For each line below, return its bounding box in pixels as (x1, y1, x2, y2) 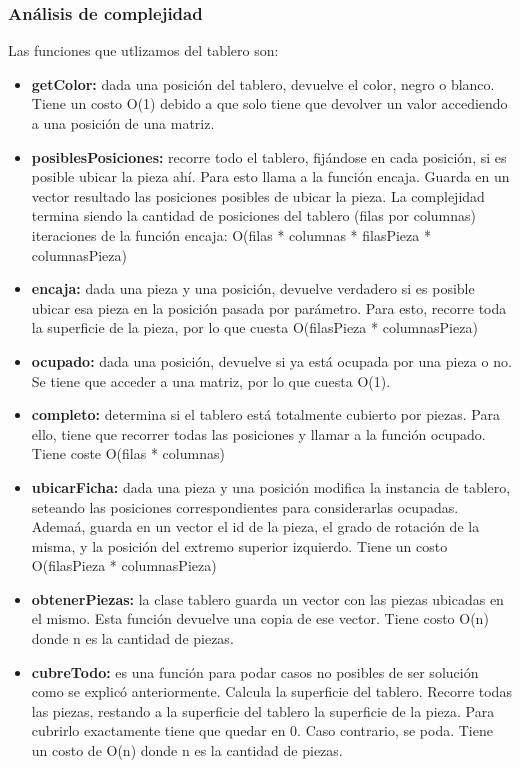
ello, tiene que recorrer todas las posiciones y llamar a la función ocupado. (31, 423, 486, 444)
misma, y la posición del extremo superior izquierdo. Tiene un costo (31, 535, 448, 556)
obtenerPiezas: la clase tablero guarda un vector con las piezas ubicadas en (31, 588, 504, 609)
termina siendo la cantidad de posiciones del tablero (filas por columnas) (31, 205, 477, 226)
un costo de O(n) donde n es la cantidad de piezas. (31, 740, 343, 761)
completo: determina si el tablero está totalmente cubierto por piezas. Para (31, 404, 500, 425)
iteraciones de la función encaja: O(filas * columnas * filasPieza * (31, 224, 431, 245)
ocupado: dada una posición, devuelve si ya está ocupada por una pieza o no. (31, 350, 512, 371)
